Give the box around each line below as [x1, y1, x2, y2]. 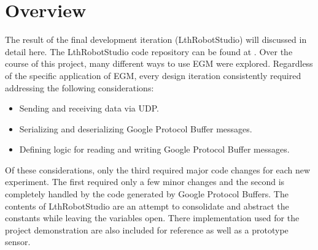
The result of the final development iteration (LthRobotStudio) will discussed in [5, 33, 307, 46]
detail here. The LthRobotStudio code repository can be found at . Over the [5, 45, 293, 58]
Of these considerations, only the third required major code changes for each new [5, 163, 311, 176]
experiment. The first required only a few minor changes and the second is [5, 175, 285, 188]
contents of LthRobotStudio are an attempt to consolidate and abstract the [5, 199, 289, 212]
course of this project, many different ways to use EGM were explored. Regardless [5, 57, 313, 70]
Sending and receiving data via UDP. [19, 102, 159, 115]
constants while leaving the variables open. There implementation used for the [5, 211, 300, 224]
